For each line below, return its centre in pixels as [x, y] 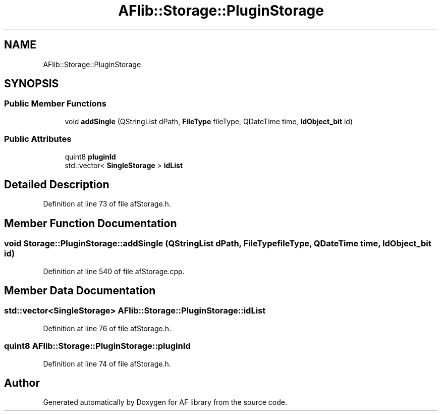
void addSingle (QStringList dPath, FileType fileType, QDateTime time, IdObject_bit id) [209, 121]
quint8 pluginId [90, 157]
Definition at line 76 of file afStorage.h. [107, 328]
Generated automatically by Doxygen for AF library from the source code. [165, 402]
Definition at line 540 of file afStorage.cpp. [114, 271]
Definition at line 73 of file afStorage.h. [107, 204]
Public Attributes [38, 139]
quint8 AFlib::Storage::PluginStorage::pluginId [97, 346]
